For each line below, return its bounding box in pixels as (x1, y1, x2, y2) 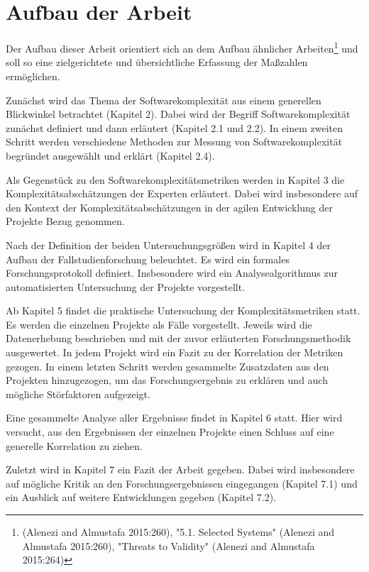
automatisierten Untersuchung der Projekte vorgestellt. (6, 279, 246, 294)
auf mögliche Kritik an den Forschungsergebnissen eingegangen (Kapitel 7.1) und (6, 475, 358, 490)
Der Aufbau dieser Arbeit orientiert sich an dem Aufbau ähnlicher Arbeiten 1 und (6, 39, 358, 55)
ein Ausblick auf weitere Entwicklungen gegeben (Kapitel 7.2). (6, 490, 277, 505)
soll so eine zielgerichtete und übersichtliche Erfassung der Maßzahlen (6, 55, 308, 70)
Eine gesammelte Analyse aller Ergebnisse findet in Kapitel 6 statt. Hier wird (6, 410, 343, 425)
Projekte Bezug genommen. (6, 214, 125, 229)
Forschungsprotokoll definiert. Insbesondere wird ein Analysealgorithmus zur (6, 265, 338, 280)
